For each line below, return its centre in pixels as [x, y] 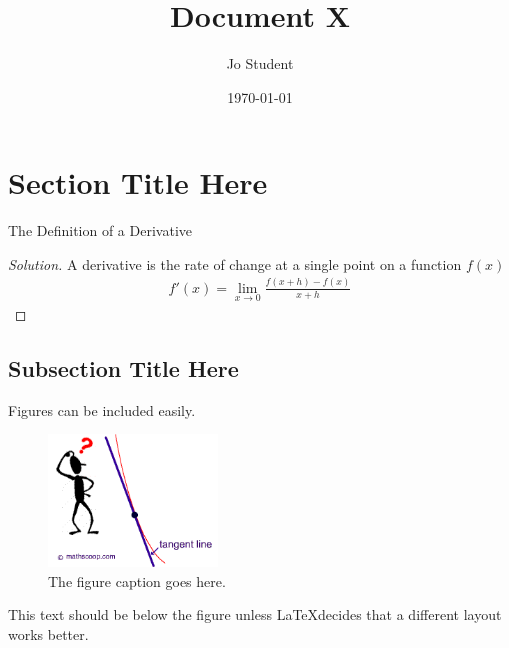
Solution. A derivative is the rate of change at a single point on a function [235, 263]
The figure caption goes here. [137, 580]
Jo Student [260, 63]
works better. [48, 633]
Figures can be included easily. [102, 409]
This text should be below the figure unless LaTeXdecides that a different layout [255, 614]
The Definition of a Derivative [100, 230]
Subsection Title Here [123, 367]
